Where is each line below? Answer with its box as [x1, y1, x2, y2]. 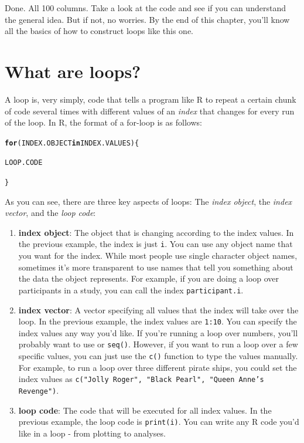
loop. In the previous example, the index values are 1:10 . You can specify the [18, 315, 297, 327]
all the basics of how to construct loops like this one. [5, 25, 194, 37]
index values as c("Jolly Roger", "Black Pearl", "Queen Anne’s [18, 373, 264, 385]
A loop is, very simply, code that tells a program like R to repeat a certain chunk [5, 93, 296, 105]
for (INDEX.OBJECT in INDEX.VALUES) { [5, 138, 139, 147]
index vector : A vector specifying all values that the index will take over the [18, 303, 299, 316]
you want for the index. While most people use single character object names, [18, 249, 298, 262]
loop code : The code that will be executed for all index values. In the [18, 404, 272, 416]
